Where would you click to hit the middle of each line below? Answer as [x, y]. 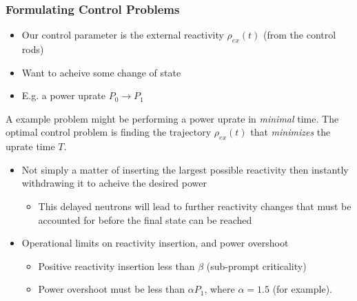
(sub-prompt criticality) [256, 266]
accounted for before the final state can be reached [145, 219]
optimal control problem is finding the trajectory [109, 132]
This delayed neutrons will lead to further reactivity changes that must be [195, 206]
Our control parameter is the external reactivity [123, 35]
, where [220, 289]
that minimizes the [290, 132]
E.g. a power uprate [64, 95]
